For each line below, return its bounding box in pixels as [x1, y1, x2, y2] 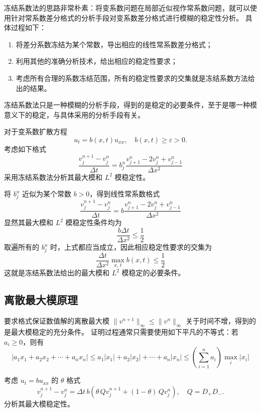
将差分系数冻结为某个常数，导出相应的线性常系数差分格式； [16, 39, 213, 49]
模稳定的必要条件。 [121, 267, 185, 278]
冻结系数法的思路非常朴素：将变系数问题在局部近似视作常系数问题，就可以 [4, 3, 250, 13]
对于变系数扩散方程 [4, 126, 67, 137]
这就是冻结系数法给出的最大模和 [4, 267, 109, 278]
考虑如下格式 [4, 143, 46, 154]
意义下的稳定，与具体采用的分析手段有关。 [4, 109, 145, 120]
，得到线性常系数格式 [89, 188, 160, 199]
